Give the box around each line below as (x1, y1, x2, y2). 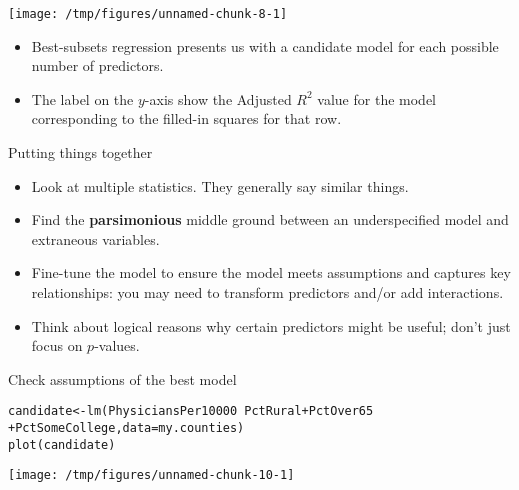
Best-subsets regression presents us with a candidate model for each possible (31, 35, 499, 56)
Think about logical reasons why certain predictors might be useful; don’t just (31, 315, 511, 336)
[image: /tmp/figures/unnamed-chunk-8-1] (8, 7, 288, 21)
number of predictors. (31, 55, 164, 76)
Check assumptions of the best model (8, 368, 237, 389)
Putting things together (8, 142, 153, 163)
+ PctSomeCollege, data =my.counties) (8, 421, 245, 436)
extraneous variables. (31, 228, 160, 249)
